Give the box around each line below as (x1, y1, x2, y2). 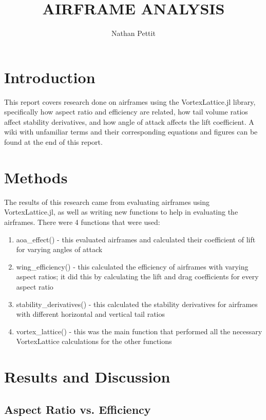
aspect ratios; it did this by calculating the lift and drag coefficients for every (16, 271, 259, 282)
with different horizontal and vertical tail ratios (16, 309, 165, 319)
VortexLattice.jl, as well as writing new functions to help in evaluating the (4, 206, 238, 217)
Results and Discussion (4, 366, 170, 387)
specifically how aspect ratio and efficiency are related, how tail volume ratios (4, 106, 248, 117)
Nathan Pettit (111, 28, 156, 39)
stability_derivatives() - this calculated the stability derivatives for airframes (16, 298, 258, 309)
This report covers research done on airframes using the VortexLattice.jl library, (4, 96, 256, 107)
